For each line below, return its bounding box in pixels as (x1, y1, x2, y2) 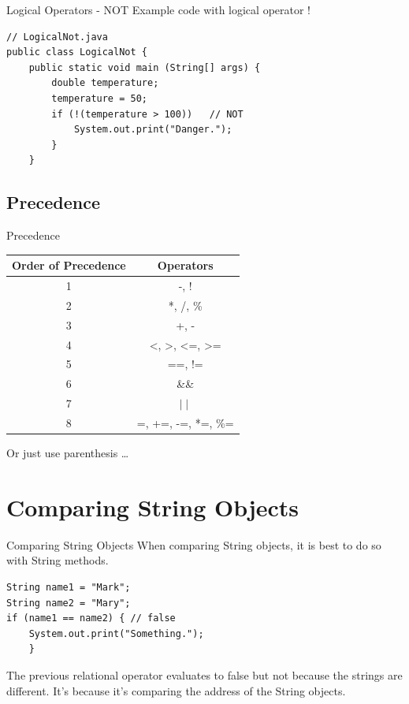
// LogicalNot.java (6, 31, 108, 43)
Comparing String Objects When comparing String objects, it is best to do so (6, 536, 381, 553)
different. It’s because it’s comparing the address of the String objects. (6, 682, 346, 698)
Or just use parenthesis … (6, 445, 129, 461)
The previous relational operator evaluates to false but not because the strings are (6, 666, 403, 683)
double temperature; (51, 77, 159, 89)
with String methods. (6, 552, 109, 568)
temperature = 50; (51, 92, 147, 104)
